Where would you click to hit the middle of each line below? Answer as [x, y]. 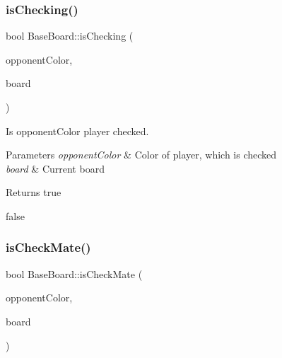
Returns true [34, 192]
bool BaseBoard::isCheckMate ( [74, 273]
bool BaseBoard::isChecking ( [70, 36]
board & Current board [55, 168]
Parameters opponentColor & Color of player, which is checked [141, 155]
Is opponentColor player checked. [77, 131]
